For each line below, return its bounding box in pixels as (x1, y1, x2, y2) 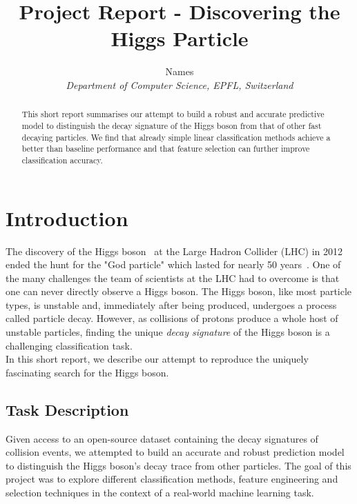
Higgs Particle (110, 24, 249, 52)
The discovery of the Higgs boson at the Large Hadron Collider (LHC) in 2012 (6, 243, 343, 258)
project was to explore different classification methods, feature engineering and (6, 472, 338, 486)
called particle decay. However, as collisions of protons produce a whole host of (6, 311, 338, 325)
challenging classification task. (6, 338, 133, 352)
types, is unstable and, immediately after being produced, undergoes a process (6, 297, 337, 312)
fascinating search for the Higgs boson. (6, 365, 169, 379)
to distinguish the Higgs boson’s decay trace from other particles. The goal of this (6, 458, 351, 472)
